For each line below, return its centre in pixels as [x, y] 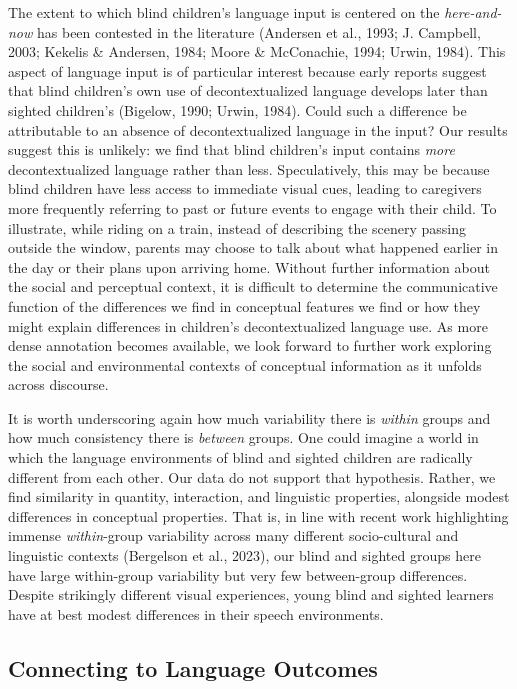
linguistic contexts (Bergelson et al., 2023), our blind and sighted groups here [244, 555]
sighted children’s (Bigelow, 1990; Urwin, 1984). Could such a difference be [237, 109]
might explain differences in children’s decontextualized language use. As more [248, 325]
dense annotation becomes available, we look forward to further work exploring [250, 345]
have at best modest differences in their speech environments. [196, 613]
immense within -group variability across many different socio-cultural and [233, 535]
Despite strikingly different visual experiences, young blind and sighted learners [251, 594]
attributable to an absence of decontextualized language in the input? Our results [258, 129]
